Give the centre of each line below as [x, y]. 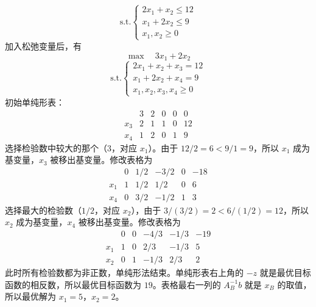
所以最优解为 [30, 296]
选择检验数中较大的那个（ [56, 147]
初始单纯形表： [35, 102]
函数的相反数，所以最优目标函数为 [73, 284]
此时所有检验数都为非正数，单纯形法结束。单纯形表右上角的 [124, 273]
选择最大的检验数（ [43, 210]
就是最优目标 [285, 273]
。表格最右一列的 [187, 284]
